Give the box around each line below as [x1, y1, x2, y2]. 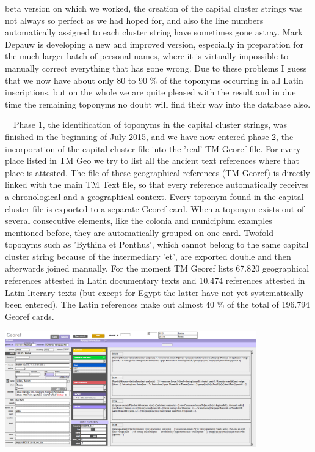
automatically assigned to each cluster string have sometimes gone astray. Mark [5, 26, 303, 39]
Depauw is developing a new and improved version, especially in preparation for [5, 37, 304, 50]
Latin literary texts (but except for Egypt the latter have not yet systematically [5, 286, 304, 298]
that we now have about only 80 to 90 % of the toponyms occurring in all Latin [5, 73, 303, 86]
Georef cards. [5, 309, 54, 322]
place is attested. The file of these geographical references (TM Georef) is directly [5, 166, 310, 179]
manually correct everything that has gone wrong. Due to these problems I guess [5, 61, 307, 74]
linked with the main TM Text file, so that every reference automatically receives [5, 178, 309, 191]
